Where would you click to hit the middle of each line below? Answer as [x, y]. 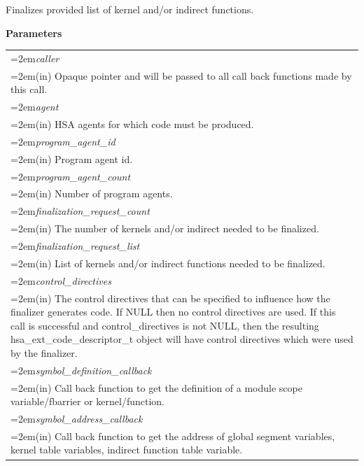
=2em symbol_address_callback [77, 418]
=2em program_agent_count [71, 176]
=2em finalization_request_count [80, 211]
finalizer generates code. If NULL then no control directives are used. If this [173, 312]
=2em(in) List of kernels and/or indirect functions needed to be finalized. [168, 263]
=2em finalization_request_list [75, 245]
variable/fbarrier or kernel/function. [88, 401]
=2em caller [35, 58]
